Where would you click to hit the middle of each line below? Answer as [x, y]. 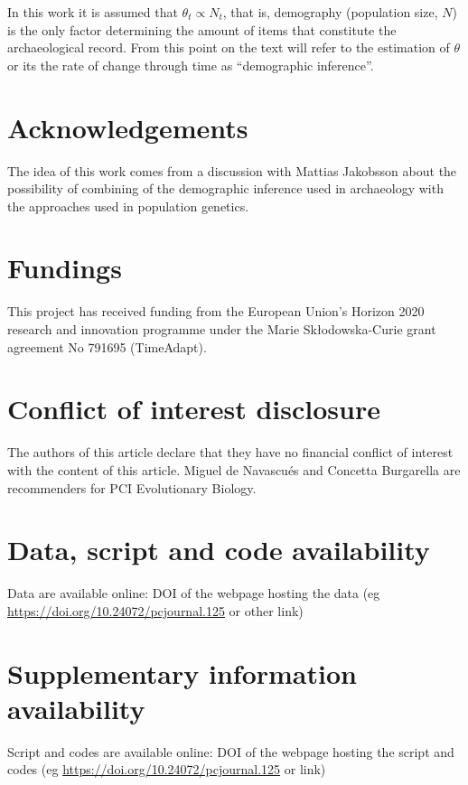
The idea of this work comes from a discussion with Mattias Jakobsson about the [232, 170]
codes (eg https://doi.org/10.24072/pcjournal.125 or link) [167, 769]
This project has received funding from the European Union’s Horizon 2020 [216, 311]
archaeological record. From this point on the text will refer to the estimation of [229, 47]
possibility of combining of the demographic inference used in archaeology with [225, 188]
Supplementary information [182, 673]
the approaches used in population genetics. [128, 206]
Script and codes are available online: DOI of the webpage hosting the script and [231, 751]
